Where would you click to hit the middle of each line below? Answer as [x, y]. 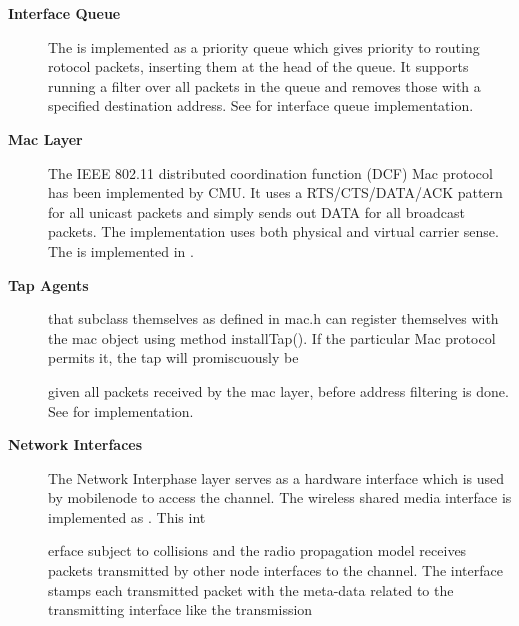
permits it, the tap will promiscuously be [173, 357]
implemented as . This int [127, 516]
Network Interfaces [75, 444]
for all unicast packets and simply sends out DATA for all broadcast [256, 211]
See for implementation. [121, 410]
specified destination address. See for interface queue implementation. [261, 105]
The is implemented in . [121, 250]
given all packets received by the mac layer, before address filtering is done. [278, 390]
